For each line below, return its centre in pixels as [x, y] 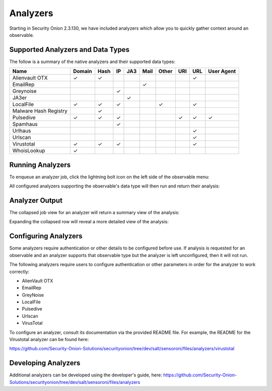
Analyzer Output [36, 200]
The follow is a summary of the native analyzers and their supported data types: [92, 61]
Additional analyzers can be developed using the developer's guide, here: [86, 375]
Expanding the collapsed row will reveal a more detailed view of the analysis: [89, 222]
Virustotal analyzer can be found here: [49, 340]
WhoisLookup [29, 151]
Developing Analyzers [45, 363]
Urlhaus [22, 131]
